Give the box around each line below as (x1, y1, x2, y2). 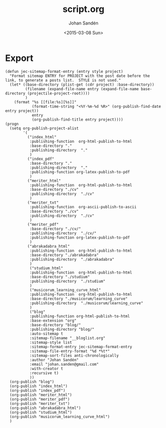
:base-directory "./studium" (29, 274, 90, 279)
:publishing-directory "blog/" (29, 327, 94, 332)
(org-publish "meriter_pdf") (9, 397, 70, 402)
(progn (5, 121, 19, 126)
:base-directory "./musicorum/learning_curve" (29, 296, 128, 301)
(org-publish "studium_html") (9, 410, 72, 415)
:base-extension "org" (29, 318, 77, 323)
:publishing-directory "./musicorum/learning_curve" (29, 301, 143, 306)
